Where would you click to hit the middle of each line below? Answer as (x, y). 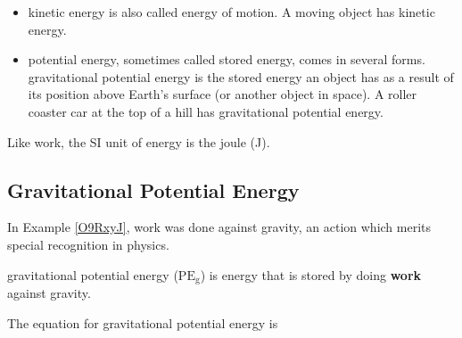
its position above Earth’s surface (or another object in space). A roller (223, 94)
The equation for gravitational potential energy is (143, 322)
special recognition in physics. (88, 244)
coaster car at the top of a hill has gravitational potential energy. (206, 111)
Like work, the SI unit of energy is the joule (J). (139, 141)
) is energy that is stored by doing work (311, 274)
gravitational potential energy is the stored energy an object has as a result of (241, 76)
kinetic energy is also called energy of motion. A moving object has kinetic (231, 12)
